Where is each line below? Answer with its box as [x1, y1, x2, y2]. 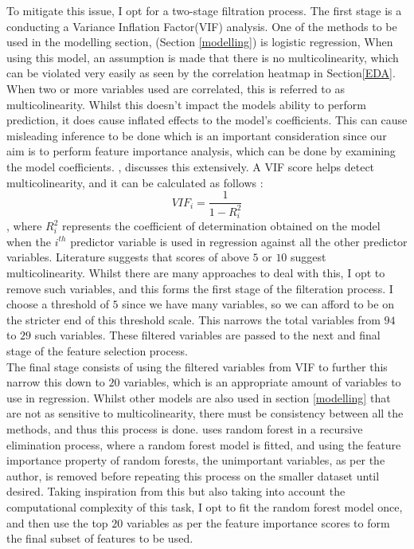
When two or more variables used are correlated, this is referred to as [6, 80, 345, 96]
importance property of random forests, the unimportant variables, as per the [6, 452, 385, 469]
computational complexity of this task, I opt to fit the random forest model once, [6, 498, 403, 515]
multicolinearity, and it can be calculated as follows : [6, 174, 264, 190]
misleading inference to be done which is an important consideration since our [6, 127, 387, 143]
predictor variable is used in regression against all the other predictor [70, 233, 408, 249]
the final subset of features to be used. [6, 530, 193, 547]
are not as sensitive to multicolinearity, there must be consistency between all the [6, 405, 404, 422]
